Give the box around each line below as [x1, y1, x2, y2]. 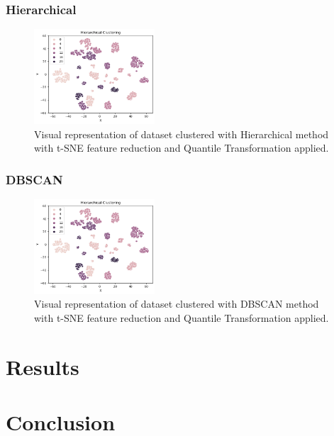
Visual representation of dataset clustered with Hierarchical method [34, 126, 329, 141]
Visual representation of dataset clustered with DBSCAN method [34, 296, 319, 311]
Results [6, 352, 79, 381]
